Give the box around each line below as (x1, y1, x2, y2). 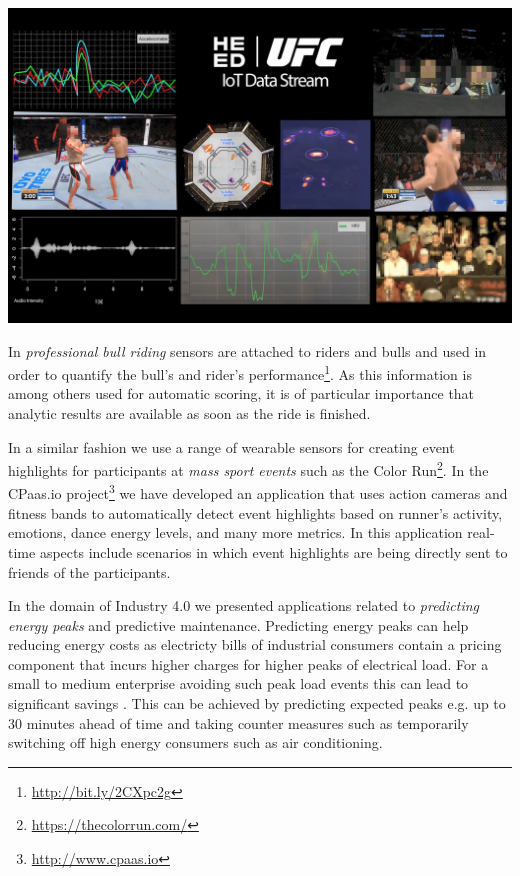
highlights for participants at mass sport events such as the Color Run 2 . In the (8, 457, 489, 480)
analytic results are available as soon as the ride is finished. (8, 403, 371, 424)
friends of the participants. (8, 561, 171, 582)
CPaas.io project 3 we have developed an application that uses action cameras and (8, 480, 508, 504)
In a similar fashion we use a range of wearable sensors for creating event (8, 436, 455, 457)
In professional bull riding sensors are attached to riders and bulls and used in (8, 340, 487, 361)
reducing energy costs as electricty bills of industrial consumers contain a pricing (8, 634, 502, 655)
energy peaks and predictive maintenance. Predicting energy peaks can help (8, 614, 469, 635)
